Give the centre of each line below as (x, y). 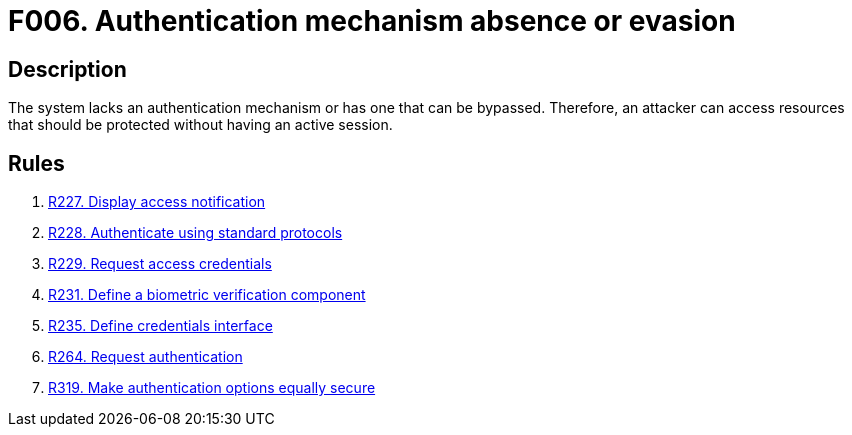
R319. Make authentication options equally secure (212, 388)
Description (67, 69)
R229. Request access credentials (160, 264)
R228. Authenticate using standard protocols (195, 233)
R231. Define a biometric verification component (207, 295)
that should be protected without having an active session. (200, 125)
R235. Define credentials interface (160, 326)
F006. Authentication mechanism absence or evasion (372, 21)
